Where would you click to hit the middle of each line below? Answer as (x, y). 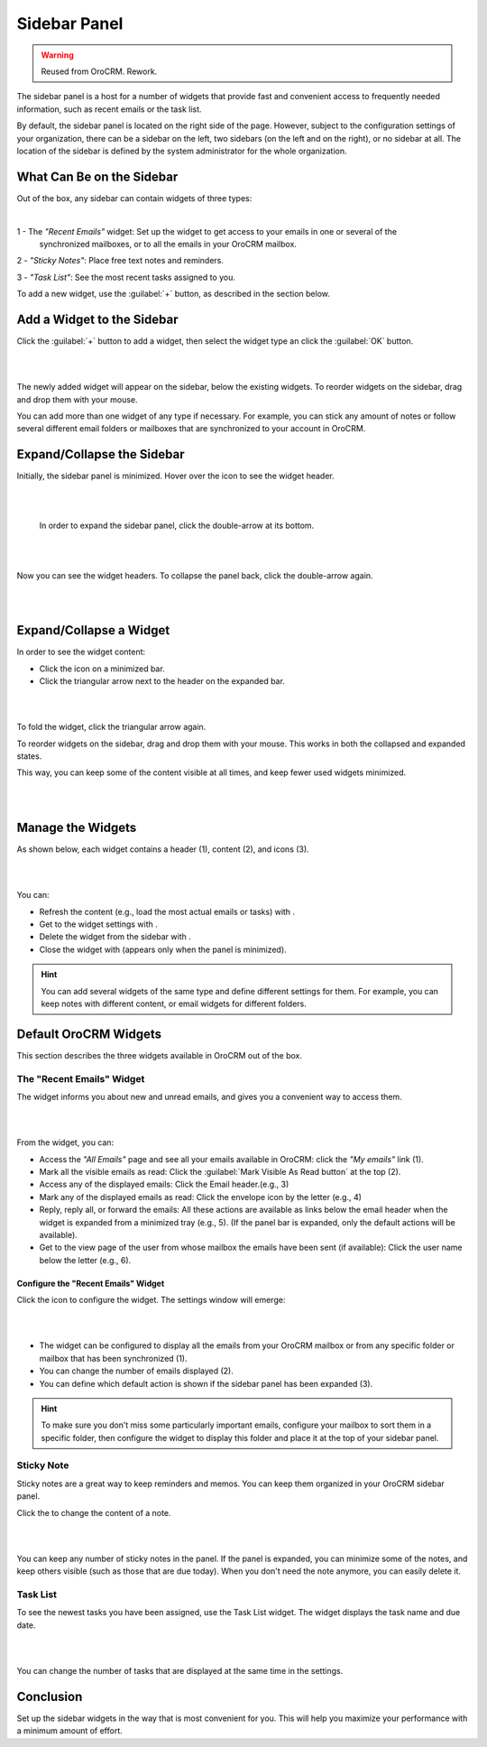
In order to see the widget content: (81, 652)
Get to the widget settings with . (98, 924)
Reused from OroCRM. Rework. (99, 71)
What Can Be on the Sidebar (97, 176)
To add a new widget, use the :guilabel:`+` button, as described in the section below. (174, 294)
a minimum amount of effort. (70, 1731)
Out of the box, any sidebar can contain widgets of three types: (134, 198)
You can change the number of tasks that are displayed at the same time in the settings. (180, 1670)
